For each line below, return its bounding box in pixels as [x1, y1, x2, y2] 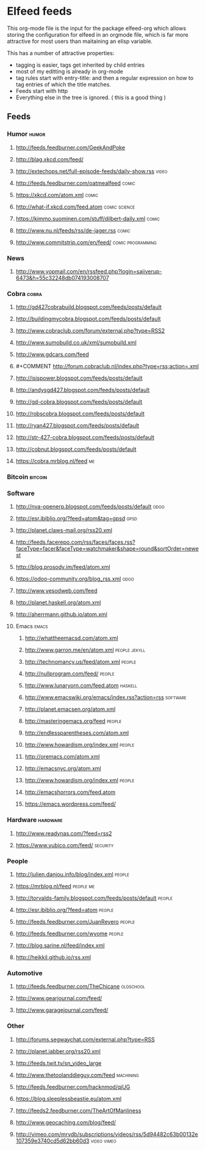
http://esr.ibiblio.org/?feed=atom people [15, 907, 114, 914]
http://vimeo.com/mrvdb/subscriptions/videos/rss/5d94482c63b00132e [15, 1130, 198, 1138]
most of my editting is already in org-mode [15, 67, 124, 75]
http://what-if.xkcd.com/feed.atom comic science [15, 203, 135, 210]
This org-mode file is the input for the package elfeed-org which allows [7, 24, 187, 32]
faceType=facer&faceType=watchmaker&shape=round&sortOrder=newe [15, 545, 199, 552]
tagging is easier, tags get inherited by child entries [15, 61, 145, 69]
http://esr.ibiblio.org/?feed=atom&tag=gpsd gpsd [15, 515, 138, 522]
